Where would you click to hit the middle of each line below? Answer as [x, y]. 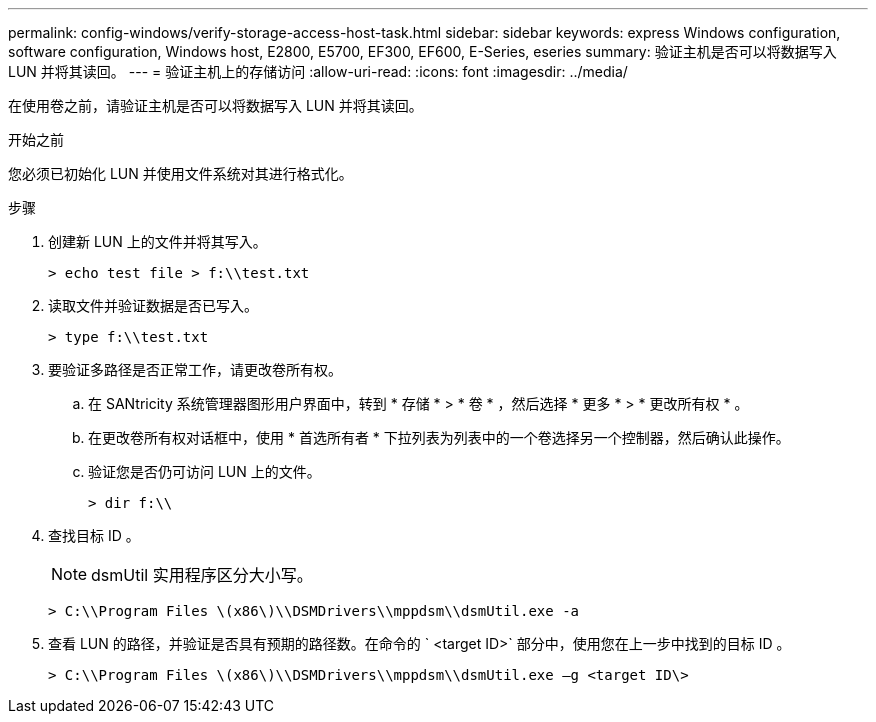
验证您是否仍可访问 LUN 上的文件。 [204, 471]
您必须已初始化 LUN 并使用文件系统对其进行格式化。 [180, 173]
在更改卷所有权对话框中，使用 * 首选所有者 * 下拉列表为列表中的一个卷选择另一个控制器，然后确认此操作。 [439, 437]
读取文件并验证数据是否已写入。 [153, 305]
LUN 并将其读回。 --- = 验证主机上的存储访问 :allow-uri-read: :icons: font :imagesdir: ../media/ [318, 71]
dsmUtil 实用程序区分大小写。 [202, 575]
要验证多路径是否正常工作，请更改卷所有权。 [195, 369]
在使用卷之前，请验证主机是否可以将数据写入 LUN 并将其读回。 [215, 105]
